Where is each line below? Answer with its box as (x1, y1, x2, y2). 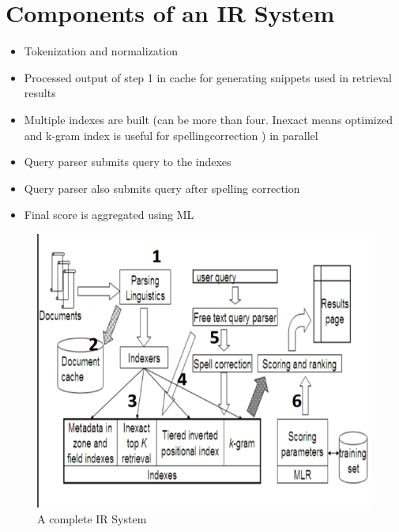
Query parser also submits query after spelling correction (24, 179, 300, 196)
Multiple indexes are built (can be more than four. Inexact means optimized (24, 111, 393, 127)
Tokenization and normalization (24, 43, 178, 59)
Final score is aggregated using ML (24, 206, 194, 223)
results (24, 85, 56, 101)
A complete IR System (37, 511, 147, 526)
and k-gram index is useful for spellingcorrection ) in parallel (24, 126, 318, 143)
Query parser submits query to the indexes (24, 153, 231, 170)
